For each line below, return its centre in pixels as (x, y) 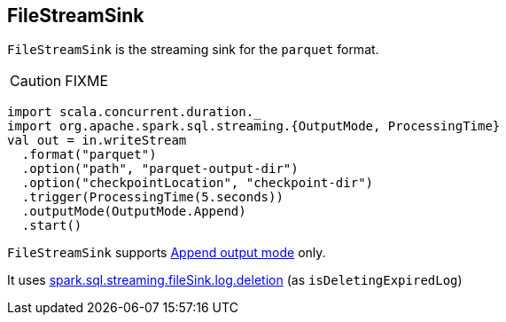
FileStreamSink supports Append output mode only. (167, 253)
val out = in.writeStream (97, 141)
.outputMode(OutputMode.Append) (134, 212)
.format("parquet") (89, 155)
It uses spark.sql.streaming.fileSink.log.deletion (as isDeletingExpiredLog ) (235, 280)
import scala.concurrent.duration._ (134, 112)
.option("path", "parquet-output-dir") (160, 169)
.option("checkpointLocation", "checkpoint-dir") (198, 183)
